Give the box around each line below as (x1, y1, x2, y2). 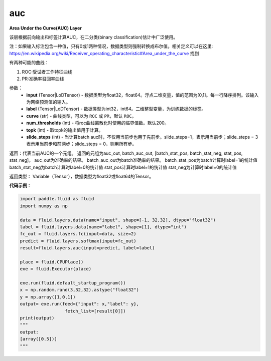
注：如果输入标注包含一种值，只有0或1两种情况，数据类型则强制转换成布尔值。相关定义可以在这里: (9, 43, 213, 50)
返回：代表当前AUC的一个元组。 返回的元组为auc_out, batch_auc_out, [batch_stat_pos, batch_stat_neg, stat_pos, (9, 150, 243, 156)
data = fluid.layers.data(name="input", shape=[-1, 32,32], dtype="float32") (20, 217, 216, 223)
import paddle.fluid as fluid (20, 196, 94, 202)
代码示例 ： (9, 183, 32, 189)
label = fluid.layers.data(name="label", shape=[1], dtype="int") (20, 224, 187, 230)
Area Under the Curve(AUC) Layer (9, 25, 82, 31)
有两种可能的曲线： (9, 60, 49, 66)
